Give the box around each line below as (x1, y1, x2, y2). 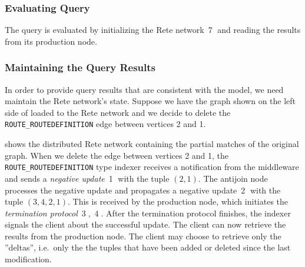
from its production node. (5, 35, 97, 47)
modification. (5, 253, 52, 265)
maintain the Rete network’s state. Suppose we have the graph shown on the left (5, 95, 296, 107)
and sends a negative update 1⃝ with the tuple (5, 172, 170, 184)
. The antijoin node (198, 172, 268, 184)
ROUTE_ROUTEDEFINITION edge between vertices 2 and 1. (5, 118, 206, 130)
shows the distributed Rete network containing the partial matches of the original (5, 138, 299, 150)
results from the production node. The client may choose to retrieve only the (5, 229, 281, 242)
